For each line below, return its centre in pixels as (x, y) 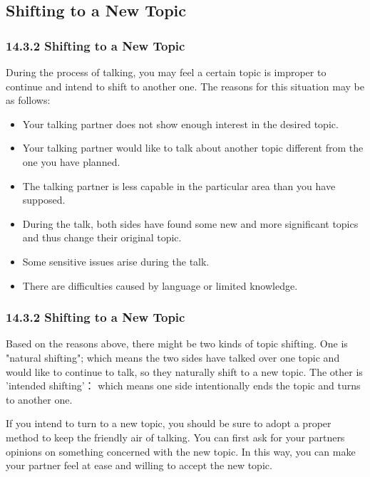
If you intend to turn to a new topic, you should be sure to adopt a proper (169, 423)
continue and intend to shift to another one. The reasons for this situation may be (185, 86)
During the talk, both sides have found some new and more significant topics (190, 223)
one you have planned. (71, 161)
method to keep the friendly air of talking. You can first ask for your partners (175, 437)
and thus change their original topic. (102, 237)
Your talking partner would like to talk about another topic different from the (193, 148)
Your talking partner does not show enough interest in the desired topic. (180, 124)
